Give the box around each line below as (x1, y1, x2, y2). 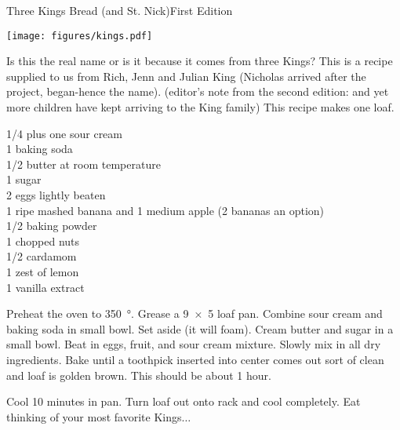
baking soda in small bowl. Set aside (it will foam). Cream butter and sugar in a (6, 320, 394, 337)
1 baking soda (6, 140, 73, 157)
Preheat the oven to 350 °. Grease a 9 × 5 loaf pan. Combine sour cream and (6, 305, 383, 322)
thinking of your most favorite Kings (6, 408, 182, 425)
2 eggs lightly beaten (6, 187, 106, 202)
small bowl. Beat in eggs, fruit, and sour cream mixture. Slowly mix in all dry (6, 336, 381, 352)
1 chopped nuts (6, 232, 80, 249)
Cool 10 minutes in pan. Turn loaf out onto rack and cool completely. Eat (6, 393, 361, 410)
